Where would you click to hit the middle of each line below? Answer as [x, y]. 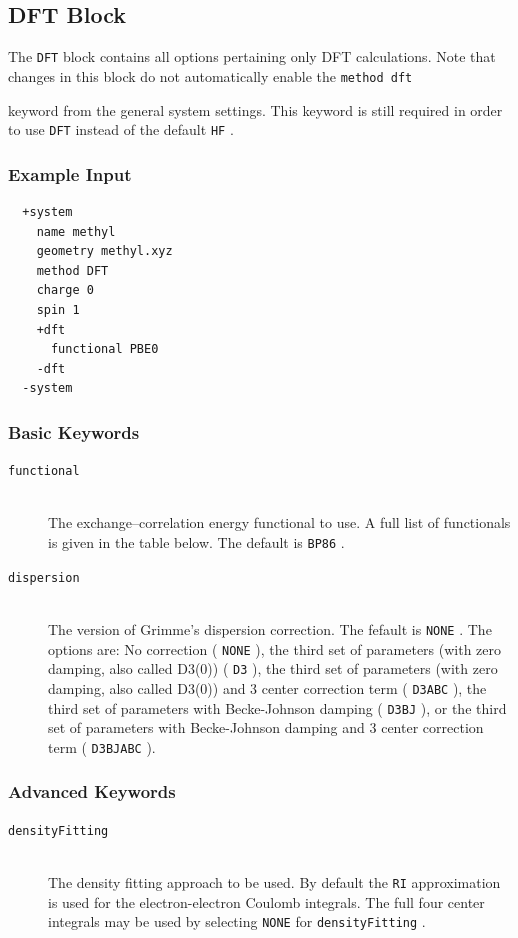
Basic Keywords [74, 431]
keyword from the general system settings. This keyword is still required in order [255, 109]
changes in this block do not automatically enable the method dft [210, 75]
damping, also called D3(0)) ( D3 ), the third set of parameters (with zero [273, 668]
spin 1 [58, 309]
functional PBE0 [104, 349]
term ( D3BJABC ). [102, 746]
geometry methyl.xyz [104, 251]
